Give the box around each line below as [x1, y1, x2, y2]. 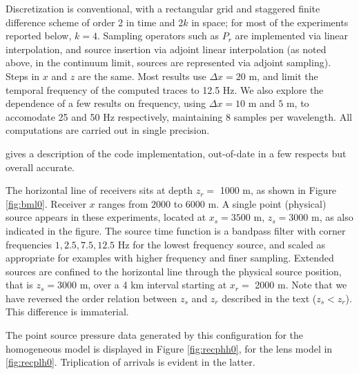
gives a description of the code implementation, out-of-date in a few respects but [6, 146, 347, 160]
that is [6, 277, 33, 292]
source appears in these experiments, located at [6, 210, 206, 224]
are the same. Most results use [77, 68, 206, 83]
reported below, [6, 28, 72, 43]
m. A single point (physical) [208, 196, 327, 210]
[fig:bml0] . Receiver [6, 196, 86, 210]
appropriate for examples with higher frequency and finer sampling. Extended [6, 250, 334, 265]
